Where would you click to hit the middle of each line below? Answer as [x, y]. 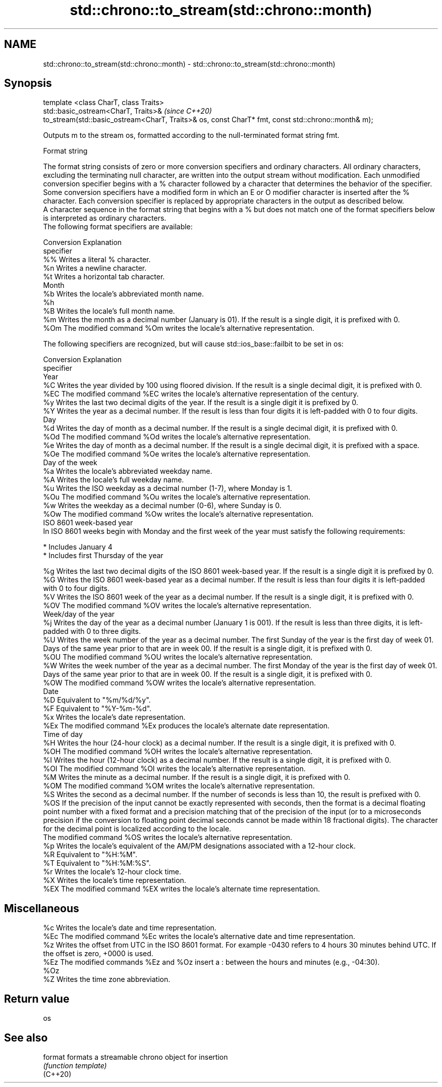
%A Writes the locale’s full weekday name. [114, 480]
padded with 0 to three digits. [92, 631]
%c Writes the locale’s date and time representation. [130, 928]
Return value [37, 999]
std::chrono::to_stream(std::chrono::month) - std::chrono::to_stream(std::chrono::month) [189, 64]
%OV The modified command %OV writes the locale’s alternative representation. [177, 606]
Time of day [63, 734]
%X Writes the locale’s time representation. [115, 880]
